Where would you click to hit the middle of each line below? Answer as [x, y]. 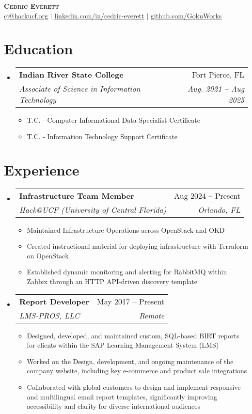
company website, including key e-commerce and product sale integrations [137, 371]
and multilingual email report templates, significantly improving [122, 396]
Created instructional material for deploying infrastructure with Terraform [137, 246]
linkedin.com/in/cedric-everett [99, 15]
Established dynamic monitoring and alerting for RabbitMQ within [127, 272]
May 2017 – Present [131, 301]
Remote [152, 315]
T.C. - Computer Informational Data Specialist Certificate [113, 120]
